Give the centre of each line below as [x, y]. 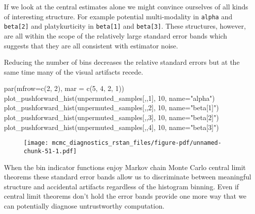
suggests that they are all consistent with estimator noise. [91, 45]
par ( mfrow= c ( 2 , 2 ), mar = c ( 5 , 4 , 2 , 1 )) [64, 88]
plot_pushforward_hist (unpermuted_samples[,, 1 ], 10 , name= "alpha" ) [109, 98]
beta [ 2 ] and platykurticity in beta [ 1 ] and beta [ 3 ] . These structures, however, [125, 26]
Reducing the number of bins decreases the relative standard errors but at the [122, 62]
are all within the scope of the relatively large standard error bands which [116, 35]
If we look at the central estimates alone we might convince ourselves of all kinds [126, 6]
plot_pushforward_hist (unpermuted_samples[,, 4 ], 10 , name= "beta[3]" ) [111, 127]
